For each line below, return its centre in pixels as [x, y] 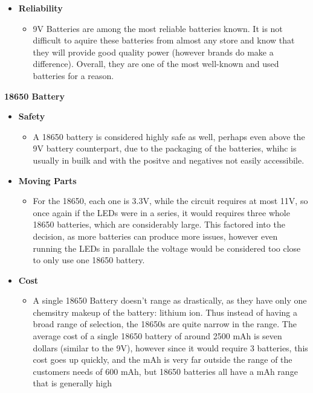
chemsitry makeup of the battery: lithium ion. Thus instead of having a [165, 312]
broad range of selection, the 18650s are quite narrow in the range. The [165, 324]
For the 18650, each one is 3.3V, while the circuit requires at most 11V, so [170, 201]
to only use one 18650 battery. [89, 260]
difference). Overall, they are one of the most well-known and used [156, 64]
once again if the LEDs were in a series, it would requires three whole [161, 212]
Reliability [40, 8]
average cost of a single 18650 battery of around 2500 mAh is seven [157, 336]
